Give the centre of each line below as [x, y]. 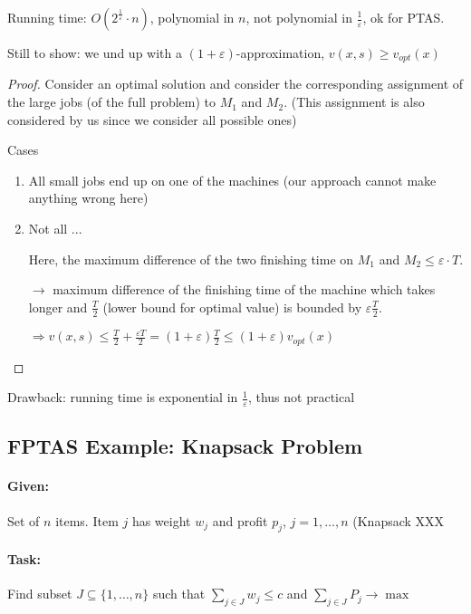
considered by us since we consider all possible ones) [152, 119]
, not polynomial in [299, 17]
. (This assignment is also [354, 102]
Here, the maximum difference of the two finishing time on [191, 259]
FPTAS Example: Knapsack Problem [185, 446]
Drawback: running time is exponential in [123, 397]
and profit [240, 520]
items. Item [87, 520]
